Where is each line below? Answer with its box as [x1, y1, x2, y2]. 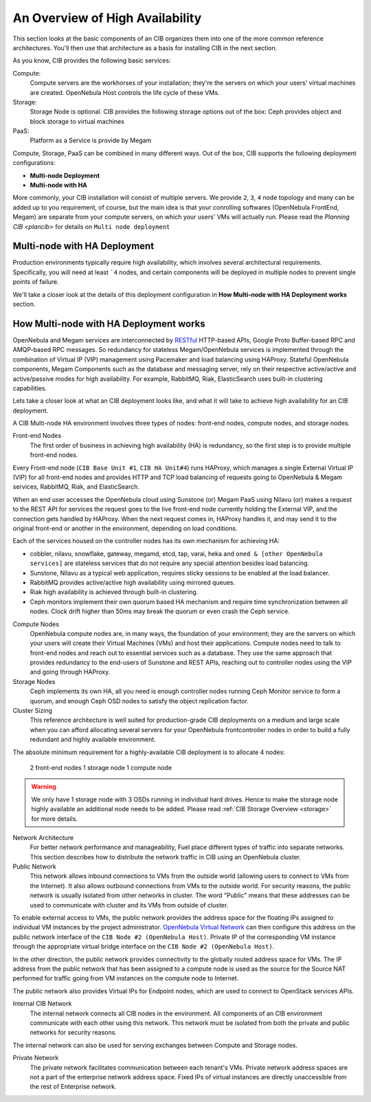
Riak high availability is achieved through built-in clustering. [30, 588, 199, 596]
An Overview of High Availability [12, 10, 202, 25]
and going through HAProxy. [30, 668, 111, 676]
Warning [31, 782, 56, 791]
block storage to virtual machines [30, 117, 125, 125]
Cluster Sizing [12, 707, 53, 715]
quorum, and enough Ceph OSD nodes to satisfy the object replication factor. [30, 696, 249, 705]
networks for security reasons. [30, 1028, 117, 1037]
